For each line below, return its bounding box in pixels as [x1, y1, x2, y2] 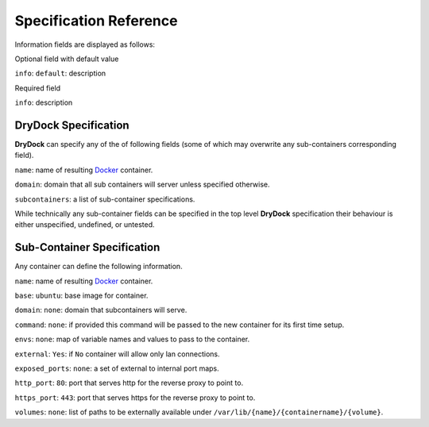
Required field [14, 83, 61, 93]
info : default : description [14, 68, 106, 79]
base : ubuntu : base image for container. [14, 290, 149, 301]
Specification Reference [14, 12, 178, 29]
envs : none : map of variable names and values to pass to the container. [14, 334, 250, 344]
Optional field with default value [14, 54, 119, 63]
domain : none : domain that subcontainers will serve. [14, 306, 187, 315]
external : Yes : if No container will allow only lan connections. [14, 349, 220, 359]
